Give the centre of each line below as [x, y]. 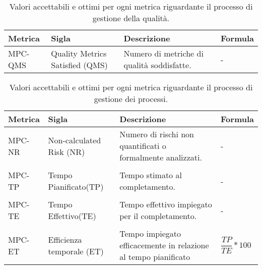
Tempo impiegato [150, 233]
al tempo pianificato [155, 257]
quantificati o [143, 146]
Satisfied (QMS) [79, 65]
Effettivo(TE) [72, 216]
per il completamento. [158, 216]
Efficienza [65, 239]
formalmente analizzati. [161, 157]
